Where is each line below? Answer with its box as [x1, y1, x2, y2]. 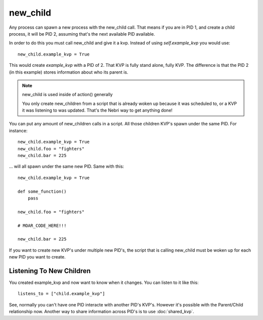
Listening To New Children [9, 266, 91, 275]
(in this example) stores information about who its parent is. [9, 69, 129, 75]
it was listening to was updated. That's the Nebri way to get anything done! [22, 107, 173, 113]
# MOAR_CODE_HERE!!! [18, 222, 67, 228]
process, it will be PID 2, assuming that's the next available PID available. [9, 31, 155, 37]
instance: [9, 127, 28, 134]
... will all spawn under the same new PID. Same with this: [9, 163, 124, 169]
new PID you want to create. [9, 254, 66, 260]
